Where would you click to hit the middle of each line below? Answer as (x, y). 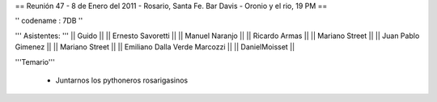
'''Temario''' (35, 62)
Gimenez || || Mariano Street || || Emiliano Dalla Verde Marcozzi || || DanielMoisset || (155, 47)
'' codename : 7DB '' (49, 21)
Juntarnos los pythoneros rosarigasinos (122, 80)
